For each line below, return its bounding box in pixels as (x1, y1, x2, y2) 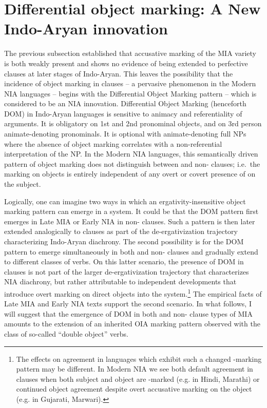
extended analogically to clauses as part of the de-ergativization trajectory (4, 226, 238, 237)
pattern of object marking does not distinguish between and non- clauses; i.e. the (4, 158, 260, 169)
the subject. (4, 179, 41, 189)
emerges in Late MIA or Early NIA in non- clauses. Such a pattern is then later (4, 216, 255, 226)
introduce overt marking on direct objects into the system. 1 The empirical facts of (4, 286, 262, 299)
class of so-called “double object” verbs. (4, 328, 128, 339)
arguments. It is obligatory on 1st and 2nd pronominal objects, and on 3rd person (4, 118, 262, 129)
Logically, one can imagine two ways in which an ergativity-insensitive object (4, 196, 246, 206)
